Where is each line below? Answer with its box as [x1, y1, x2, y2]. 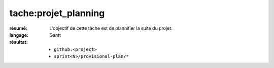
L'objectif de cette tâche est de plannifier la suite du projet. [49, 25, 173, 31]
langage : [9, 32, 29, 38]
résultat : [9, 39, 28, 45]
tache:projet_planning [9, 8, 105, 19]
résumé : [9, 25, 28, 31]
